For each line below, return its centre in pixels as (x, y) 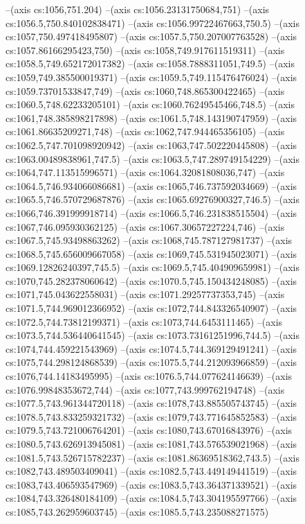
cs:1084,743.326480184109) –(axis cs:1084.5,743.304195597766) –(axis (151, 498)
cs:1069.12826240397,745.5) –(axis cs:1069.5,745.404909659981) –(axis (152, 267)
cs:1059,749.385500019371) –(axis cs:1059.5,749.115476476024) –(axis (151, 77)
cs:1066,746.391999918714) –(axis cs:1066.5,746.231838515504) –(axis (151, 212)
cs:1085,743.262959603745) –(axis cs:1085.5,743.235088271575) (137, 511)
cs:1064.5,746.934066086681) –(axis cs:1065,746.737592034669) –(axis (151, 185)
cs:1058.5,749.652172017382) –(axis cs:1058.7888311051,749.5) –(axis (150, 63)
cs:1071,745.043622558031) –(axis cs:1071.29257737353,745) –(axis (145, 294)
